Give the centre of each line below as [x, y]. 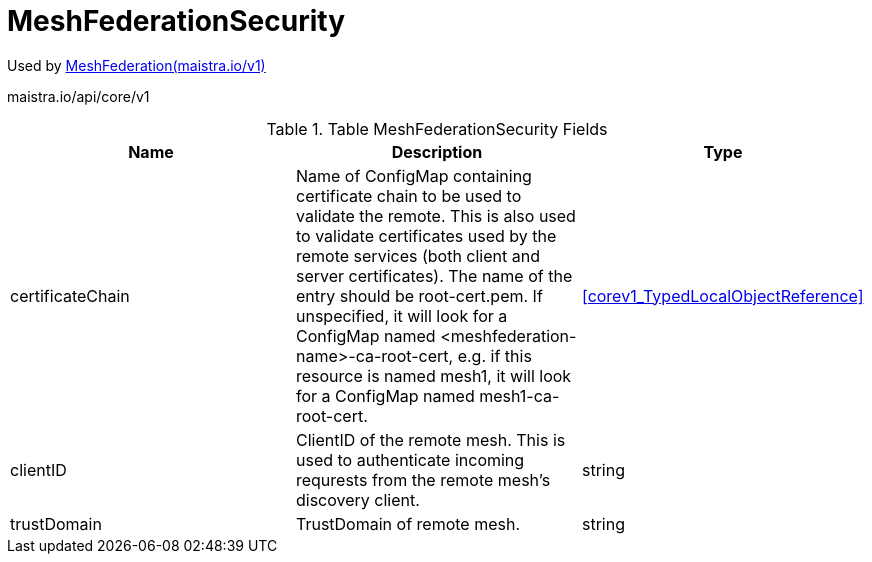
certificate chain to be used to [408, 195]
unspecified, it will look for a [401, 315]
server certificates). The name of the [434, 275]
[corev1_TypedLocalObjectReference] [722, 295]
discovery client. [357, 499]
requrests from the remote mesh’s [423, 479]
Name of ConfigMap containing [413, 175]
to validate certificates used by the [426, 235]
